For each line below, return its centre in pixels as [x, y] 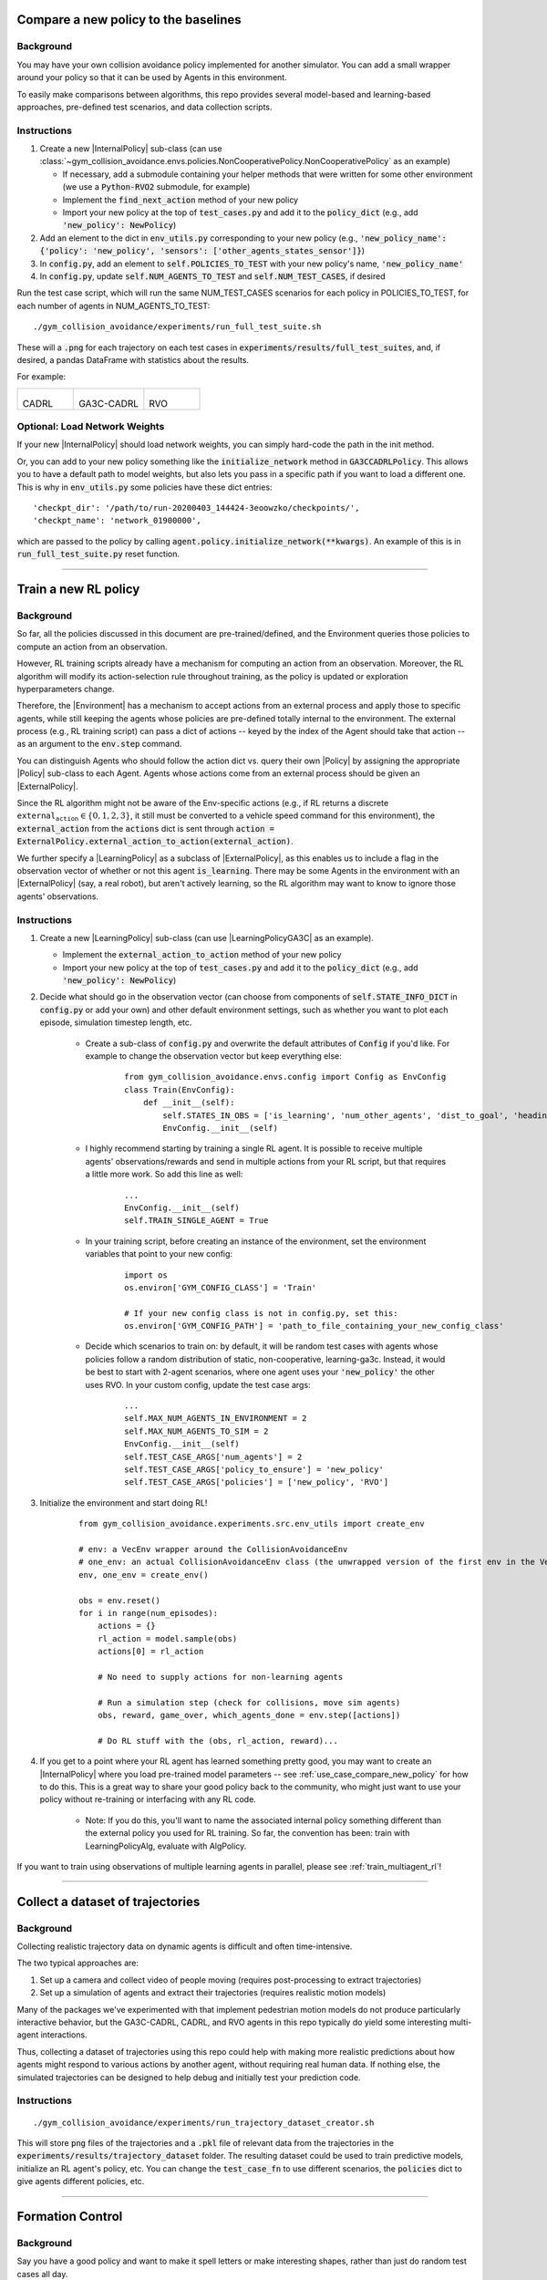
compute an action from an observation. [92, 647]
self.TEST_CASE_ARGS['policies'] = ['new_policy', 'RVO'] [257, 1482]
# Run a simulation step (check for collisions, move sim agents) [249, 1702]
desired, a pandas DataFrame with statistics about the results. [133, 359]
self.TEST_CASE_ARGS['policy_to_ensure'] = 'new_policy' [254, 1469]
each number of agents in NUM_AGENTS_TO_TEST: [114, 306]
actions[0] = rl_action [150, 1652]
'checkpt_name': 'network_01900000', [118, 521]
